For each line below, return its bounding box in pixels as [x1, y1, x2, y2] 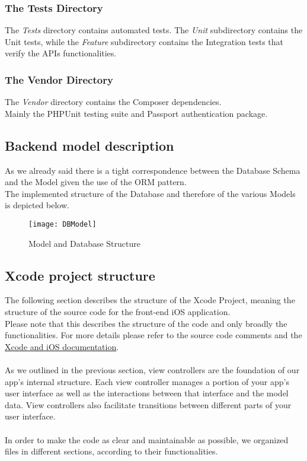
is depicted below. [5, 199, 69, 211]
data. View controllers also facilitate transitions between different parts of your [5, 398, 292, 411]
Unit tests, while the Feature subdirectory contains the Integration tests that [5, 35, 283, 47]
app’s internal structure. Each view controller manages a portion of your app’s [5, 375, 289, 387]
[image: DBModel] [28, 220, 97, 228]
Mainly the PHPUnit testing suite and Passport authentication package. [5, 107, 268, 119]
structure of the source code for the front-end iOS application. [5, 306, 231, 318]
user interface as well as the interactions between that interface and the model [5, 387, 289, 399]
